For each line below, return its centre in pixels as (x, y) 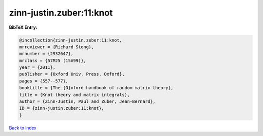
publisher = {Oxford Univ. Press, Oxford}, (72, 74)
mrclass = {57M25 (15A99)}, (53, 60)
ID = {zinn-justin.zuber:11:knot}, (62, 108)
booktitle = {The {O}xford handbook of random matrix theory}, (96, 88)
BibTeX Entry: (23, 27)
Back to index (23, 128)
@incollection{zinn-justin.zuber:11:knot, (71, 40)
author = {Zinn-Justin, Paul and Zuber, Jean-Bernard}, (87, 102)
